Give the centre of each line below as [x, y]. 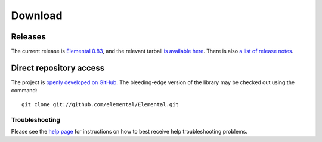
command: [24, 91]
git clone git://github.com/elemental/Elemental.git [100, 104]
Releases [28, 37]
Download [37, 16]
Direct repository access [58, 68]
